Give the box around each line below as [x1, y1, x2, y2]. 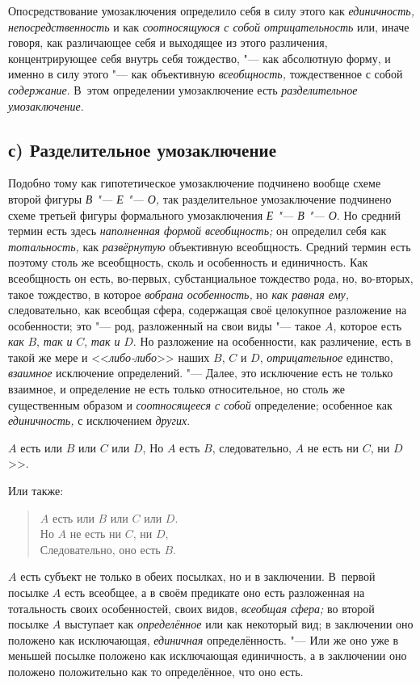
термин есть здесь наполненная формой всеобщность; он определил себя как [8, 222, 387, 239]
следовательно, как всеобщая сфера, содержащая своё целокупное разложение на [8, 301, 407, 318]
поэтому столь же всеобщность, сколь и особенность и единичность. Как [8, 254, 368, 271]
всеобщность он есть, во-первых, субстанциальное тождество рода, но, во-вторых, [8, 269, 414, 286]
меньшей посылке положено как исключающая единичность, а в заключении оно [8, 647, 407, 664]
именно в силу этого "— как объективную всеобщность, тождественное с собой [8, 65, 403, 82]
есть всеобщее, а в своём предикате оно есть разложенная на [64, 584, 365, 601]
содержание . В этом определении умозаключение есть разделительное [8, 81, 358, 98]
